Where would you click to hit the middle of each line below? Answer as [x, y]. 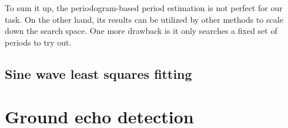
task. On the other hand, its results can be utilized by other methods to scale [144, 19]
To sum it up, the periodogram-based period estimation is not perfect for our [144, 8]
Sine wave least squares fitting [98, 73]
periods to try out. [38, 42]
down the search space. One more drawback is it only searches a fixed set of [141, 31]
